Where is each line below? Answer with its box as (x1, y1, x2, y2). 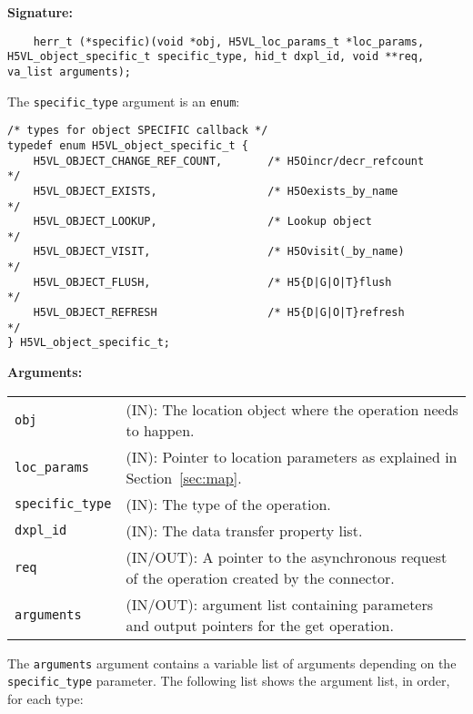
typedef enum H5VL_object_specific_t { (7, 138, 248, 152)
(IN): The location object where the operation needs (126, 398, 458, 420)
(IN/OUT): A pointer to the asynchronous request (126, 546, 448, 567)
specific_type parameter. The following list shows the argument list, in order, (7, 671, 450, 690)
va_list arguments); (7, 65, 132, 78)
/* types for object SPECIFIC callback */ (7, 124, 268, 138)
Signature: (7, 3, 73, 21)
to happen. (126, 419, 195, 441)
